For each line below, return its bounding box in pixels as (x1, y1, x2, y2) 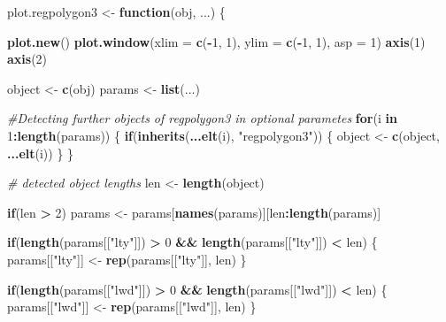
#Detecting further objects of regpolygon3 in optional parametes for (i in (7, 109, 397, 127)
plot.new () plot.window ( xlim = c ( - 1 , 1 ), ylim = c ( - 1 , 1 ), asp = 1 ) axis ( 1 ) (7, 32, 426, 50)
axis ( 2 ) (7, 50, 48, 68)
